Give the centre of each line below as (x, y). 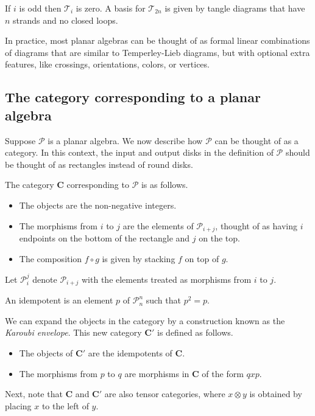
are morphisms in (157, 373)
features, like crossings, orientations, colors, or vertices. (107, 64)
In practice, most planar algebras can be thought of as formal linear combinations (157, 40)
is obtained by (276, 394)
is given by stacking (139, 258)
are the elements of (158, 225)
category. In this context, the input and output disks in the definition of (139, 152)
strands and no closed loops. (65, 20)
